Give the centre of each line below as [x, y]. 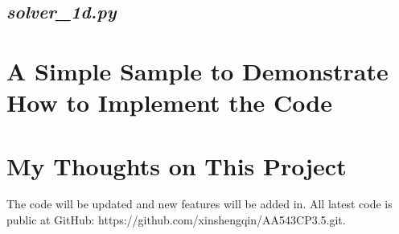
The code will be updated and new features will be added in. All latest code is [199, 204]
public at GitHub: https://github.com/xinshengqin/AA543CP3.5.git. [176, 220]
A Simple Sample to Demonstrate [197, 70]
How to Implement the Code [169, 103]
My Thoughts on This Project [177, 165]
